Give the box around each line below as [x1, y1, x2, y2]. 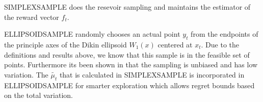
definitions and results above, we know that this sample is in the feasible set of [4, 49, 250, 60]
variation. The [4, 69, 48, 80]
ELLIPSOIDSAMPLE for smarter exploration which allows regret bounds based [4, 80, 255, 90]
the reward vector [4, 11, 59, 22]
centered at [157, 39, 193, 49]
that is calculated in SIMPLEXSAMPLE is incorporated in [59, 69, 245, 80]
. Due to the [201, 39, 240, 49]
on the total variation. [4, 90, 73, 100]
